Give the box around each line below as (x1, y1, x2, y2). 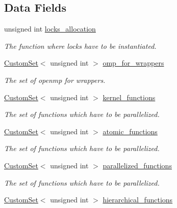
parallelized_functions (103, 160, 172, 170)
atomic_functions (103, 126, 158, 136)
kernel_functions (103, 92, 156, 102)
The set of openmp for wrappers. (4, 74, 106, 85)
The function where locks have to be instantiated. (4, 40, 157, 51)
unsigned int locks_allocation (4, 23, 96, 34)
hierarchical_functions (103, 194, 173, 205)
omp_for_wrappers (103, 57, 164, 68)
